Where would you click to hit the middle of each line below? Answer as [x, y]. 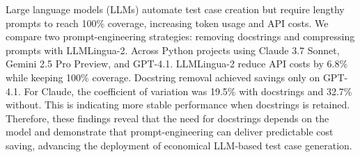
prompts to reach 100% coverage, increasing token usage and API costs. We [167, 23]
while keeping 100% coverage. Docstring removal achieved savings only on [163, 77]
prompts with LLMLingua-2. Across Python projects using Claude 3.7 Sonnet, [173, 50]
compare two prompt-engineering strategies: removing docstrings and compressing [180, 36]
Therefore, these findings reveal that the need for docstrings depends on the [167, 118]
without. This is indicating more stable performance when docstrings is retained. [178, 105]
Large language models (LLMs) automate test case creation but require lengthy [175, 9]
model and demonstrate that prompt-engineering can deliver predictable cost [170, 132]
